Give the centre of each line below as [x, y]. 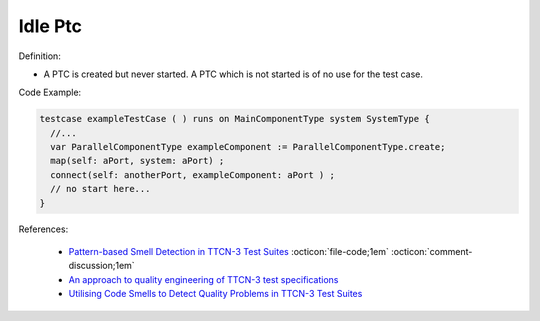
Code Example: [50, 92]
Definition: [40, 56]
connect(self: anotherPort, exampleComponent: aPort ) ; [192, 174]
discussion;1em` [101, 266]
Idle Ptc [50, 26]
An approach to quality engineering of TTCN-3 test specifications [203, 279]
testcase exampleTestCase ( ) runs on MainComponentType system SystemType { [234, 119]
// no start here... [100, 189]
